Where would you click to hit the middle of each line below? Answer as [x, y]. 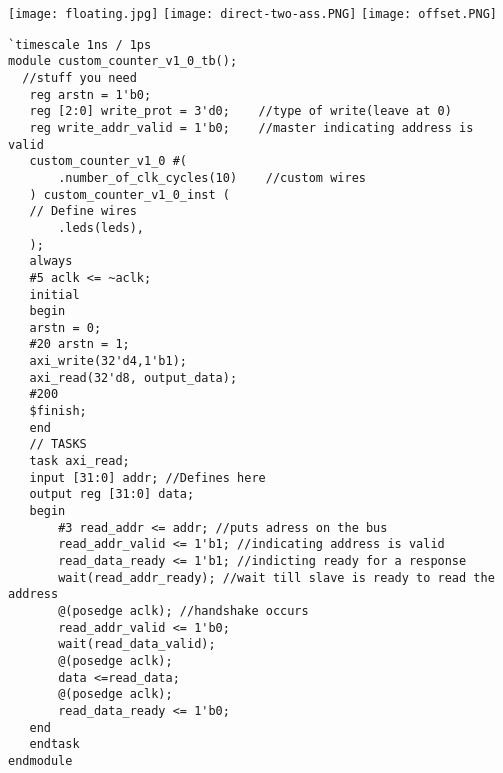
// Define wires [83, 211]
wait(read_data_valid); [137, 644]
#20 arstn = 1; [79, 344]
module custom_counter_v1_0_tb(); [123, 61]
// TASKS [58, 444]
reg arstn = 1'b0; [90, 94]
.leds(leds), [101, 227]
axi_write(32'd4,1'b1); [108, 361]
